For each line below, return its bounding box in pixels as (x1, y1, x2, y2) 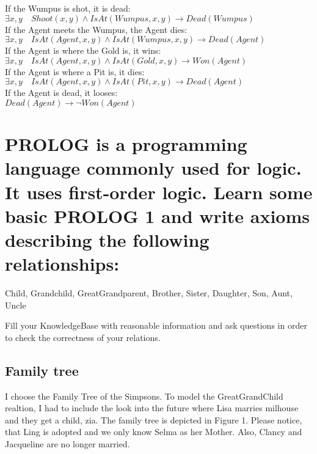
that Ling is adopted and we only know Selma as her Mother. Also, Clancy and (5, 425, 302, 438)
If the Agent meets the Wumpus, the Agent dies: (5, 23, 188, 35)
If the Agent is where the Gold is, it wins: (5, 44, 161, 57)
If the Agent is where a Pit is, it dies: (5, 65, 145, 78)
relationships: (5, 251, 120, 276)
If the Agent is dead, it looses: (5, 86, 118, 99)
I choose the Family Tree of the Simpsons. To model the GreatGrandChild (5, 389, 283, 402)
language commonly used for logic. (5, 155, 302, 180)
